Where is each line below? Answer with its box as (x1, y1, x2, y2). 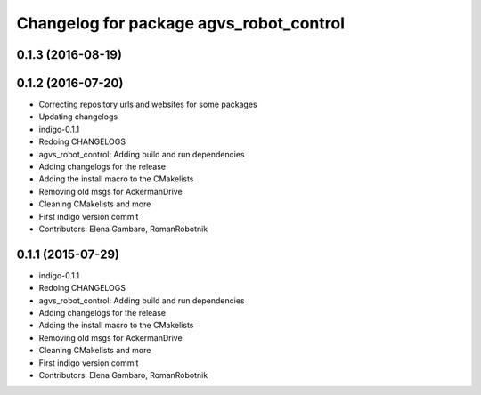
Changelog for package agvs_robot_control (16, 13, 345, 33)
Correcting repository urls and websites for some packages (38, 99, 257, 110)
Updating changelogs (38, 111, 118, 122)
